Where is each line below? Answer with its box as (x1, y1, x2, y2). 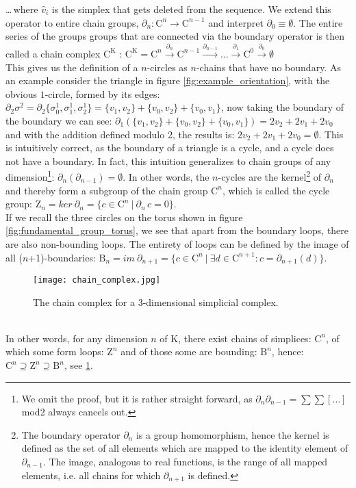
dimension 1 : (5, 168, 55, 183)
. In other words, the (123, 169, 209, 183)
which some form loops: (5, 344, 104, 359)
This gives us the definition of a (5, 60, 138, 74)
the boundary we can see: (5, 113, 112, 127)
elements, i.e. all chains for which (21, 467, 161, 482)
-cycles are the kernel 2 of (218, 168, 322, 183)
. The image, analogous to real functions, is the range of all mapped (42, 454, 328, 468)
